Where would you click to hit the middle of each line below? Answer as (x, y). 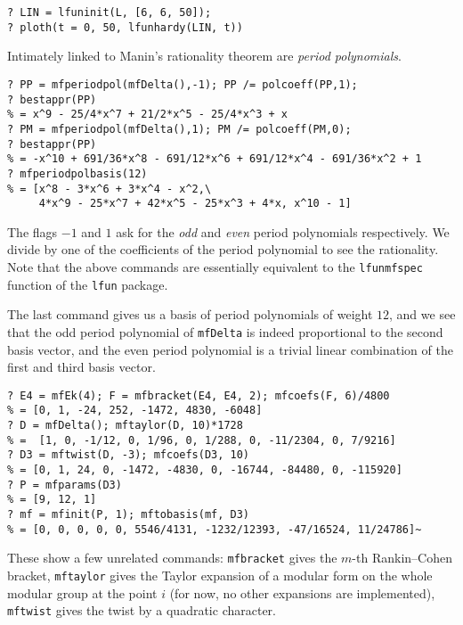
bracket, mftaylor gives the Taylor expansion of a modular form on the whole (220, 575)
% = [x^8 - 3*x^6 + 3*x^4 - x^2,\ (110, 189)
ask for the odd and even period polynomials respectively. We (283, 231)
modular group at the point (82, 592)
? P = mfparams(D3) (65, 485)
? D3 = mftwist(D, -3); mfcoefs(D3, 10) (129, 455)
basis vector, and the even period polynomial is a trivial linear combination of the (230, 349)
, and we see (422, 314)
